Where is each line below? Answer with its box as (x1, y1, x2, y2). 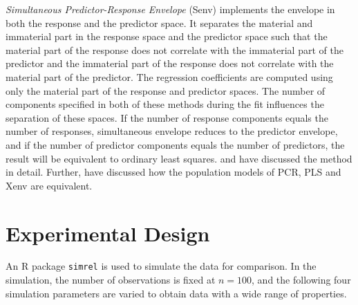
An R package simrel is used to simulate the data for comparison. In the (6, 259, 317, 273)
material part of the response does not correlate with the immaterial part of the (6, 42, 343, 57)
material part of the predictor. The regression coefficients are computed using (6, 69, 333, 84)
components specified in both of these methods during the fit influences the (6, 97, 324, 111)
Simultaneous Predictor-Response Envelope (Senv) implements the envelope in (6, 2, 335, 16)
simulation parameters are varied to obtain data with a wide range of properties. (6, 286, 347, 300)
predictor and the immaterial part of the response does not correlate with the (6, 56, 334, 71)
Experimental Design (6, 219, 210, 247)
